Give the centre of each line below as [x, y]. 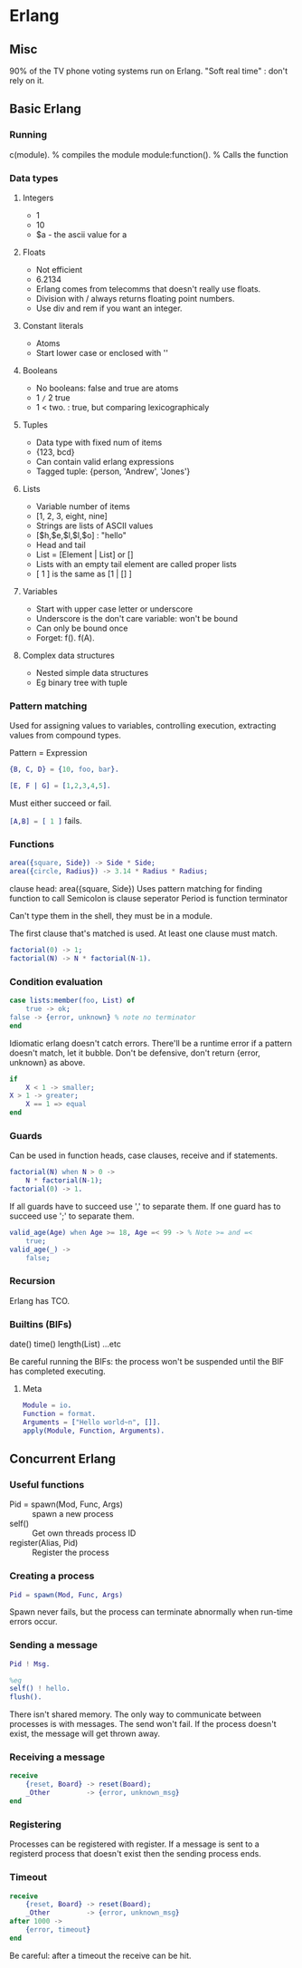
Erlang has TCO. [40, 1300]
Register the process [71, 1553]
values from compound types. [66, 736]
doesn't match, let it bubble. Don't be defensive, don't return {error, [135, 1053]
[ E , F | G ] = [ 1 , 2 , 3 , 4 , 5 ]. [60, 786]
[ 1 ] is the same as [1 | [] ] [84, 574]
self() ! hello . [40, 1689]
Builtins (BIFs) [41, 1324]
